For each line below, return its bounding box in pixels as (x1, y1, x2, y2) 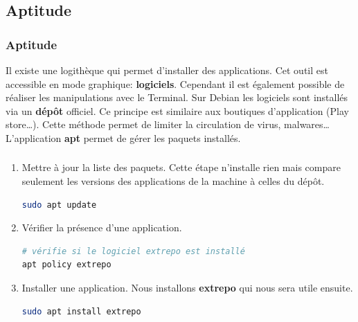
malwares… (284, 117, 330, 132)
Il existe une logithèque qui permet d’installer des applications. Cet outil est (6, 63, 328, 77)
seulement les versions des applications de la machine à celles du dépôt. (21, 174, 325, 188)
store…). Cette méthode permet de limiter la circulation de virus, (6, 117, 281, 132)
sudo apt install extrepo (21, 306, 141, 316)
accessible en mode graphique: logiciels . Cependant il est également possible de (6, 76, 345, 91)
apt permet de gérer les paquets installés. (64, 130, 241, 145)
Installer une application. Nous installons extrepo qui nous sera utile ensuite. (21, 280, 353, 295)
